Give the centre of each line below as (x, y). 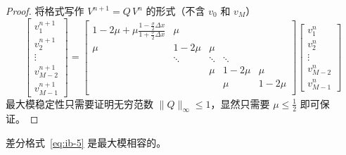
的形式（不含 (175, 11)
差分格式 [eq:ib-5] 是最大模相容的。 (86, 143)
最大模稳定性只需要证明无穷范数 (79, 103)
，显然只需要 (240, 103)
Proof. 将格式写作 (45, 11)
